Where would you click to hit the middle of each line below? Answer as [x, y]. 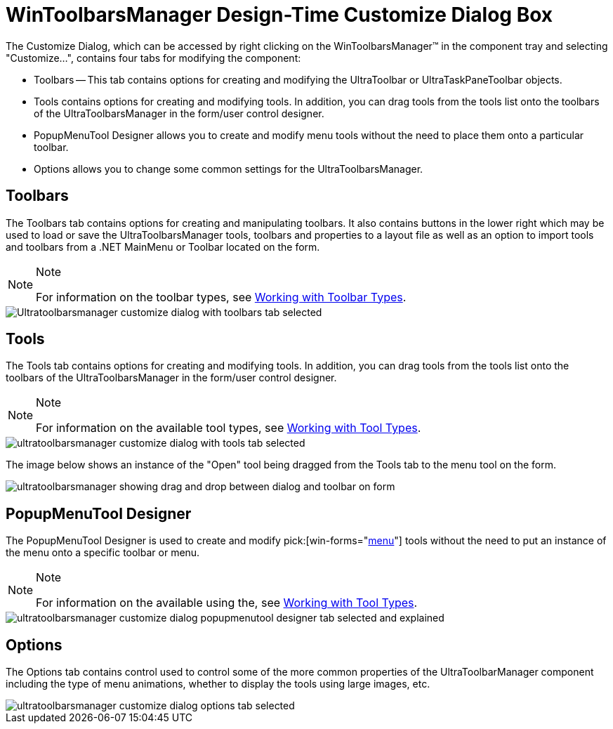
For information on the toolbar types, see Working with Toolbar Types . [221, 297]
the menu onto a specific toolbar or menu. [103, 553]
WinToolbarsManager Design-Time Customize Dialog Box [279, 15]
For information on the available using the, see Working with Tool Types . [227, 603]
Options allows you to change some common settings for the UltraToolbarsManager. [229, 169]
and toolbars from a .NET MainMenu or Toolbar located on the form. [163, 247]
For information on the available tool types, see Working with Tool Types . [229, 428]
